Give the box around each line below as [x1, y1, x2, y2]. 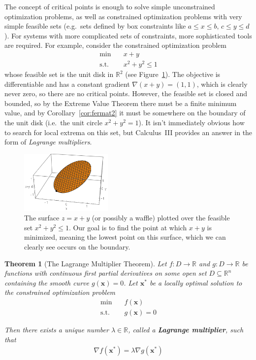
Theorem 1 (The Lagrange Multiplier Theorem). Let [4, 258, 167, 268]
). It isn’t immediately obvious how [138, 117, 245, 128]
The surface [24, 213, 60, 223]
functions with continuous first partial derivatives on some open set [4, 268, 207, 278]
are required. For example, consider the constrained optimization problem [4, 40, 226, 50]
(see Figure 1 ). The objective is [125, 69, 221, 79]
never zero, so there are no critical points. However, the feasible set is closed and [4, 88, 247, 99]
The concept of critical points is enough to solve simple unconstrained [4, 1, 215, 11]
